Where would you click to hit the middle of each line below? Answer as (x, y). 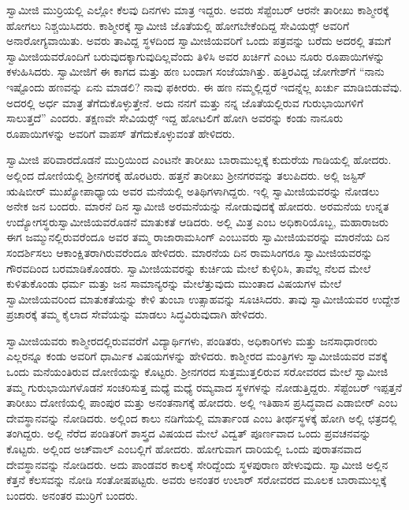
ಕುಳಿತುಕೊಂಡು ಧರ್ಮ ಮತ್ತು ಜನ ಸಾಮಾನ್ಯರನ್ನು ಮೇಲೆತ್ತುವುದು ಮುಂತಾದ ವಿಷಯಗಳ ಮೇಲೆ (174, 283)
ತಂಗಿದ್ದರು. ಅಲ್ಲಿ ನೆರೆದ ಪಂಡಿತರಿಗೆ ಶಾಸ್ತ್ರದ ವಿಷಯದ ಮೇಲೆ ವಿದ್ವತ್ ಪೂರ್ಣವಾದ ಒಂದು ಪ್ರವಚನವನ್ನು (189, 433)
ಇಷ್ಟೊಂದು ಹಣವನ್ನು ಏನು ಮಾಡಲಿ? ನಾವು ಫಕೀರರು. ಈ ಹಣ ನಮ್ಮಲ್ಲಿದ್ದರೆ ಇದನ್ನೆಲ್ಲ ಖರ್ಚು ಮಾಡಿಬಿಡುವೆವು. (204, 86)
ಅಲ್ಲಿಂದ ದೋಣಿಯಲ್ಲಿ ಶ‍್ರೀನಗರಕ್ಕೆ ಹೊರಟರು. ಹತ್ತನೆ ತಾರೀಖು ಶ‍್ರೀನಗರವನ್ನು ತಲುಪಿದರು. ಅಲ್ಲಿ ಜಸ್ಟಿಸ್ (186, 175)
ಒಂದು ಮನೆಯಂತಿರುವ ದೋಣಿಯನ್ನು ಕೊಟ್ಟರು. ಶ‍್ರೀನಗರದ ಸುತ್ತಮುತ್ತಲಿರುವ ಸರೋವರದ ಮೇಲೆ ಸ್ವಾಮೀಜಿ (197, 372)
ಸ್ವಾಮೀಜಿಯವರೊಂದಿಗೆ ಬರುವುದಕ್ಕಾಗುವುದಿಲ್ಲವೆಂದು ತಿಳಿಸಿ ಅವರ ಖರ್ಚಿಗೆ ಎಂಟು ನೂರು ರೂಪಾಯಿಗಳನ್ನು (196, 56)
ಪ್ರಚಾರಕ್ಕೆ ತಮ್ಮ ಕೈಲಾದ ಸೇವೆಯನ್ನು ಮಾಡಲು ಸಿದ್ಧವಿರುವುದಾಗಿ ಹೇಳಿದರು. (137, 314)
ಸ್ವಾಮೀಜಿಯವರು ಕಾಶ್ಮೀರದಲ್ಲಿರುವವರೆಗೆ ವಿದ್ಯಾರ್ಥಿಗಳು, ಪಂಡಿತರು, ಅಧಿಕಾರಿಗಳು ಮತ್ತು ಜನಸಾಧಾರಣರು (192, 340)
